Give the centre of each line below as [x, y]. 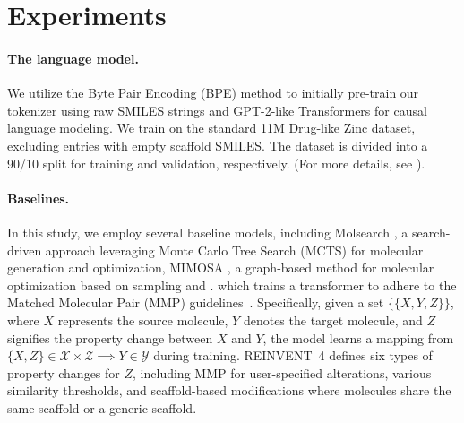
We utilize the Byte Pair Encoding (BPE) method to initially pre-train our [213, 93]
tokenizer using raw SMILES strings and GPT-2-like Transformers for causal [217, 110]
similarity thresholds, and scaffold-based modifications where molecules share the [229, 390]
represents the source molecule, [143, 319]
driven [25, 250]
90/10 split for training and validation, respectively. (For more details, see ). [216, 163]
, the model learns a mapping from [358, 337]
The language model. [73, 58]
